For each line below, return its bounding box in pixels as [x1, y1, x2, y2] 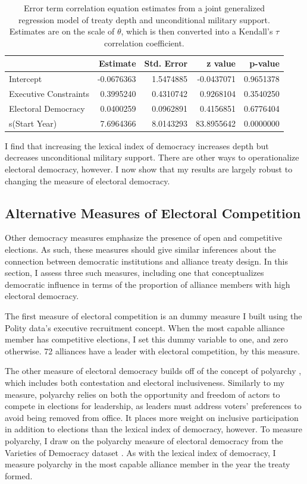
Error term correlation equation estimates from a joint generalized [23, 2, 265, 14]
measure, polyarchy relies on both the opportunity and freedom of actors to [5, 388, 280, 400]
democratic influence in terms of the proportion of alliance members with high [5, 278, 290, 290]
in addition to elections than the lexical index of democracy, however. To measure [5, 423, 302, 435]
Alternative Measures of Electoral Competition [5, 203, 301, 222]
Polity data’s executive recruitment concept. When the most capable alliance [5, 321, 285, 334]
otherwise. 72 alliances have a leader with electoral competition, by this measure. [5, 344, 300, 357]
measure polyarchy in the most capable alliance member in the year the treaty [5, 458, 290, 470]
